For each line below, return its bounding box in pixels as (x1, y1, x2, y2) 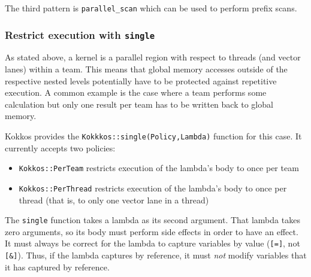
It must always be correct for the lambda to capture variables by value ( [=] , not (5, 237, 300, 249)
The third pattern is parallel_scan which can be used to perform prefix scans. (5, 2, 297, 14)
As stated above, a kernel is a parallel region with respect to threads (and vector (5, 51, 301, 63)
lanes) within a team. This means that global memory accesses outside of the (5, 63, 288, 75)
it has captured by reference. (5, 260, 110, 273)
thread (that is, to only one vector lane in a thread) (19, 193, 209, 206)
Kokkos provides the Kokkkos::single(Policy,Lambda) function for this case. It (5, 130, 302, 142)
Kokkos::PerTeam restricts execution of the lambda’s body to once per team (19, 162, 299, 174)
